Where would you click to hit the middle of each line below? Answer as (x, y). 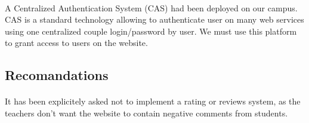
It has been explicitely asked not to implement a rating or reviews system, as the (153, 101)
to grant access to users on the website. (76, 43)
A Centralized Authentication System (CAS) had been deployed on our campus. (151, 7)
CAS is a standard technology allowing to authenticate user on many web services (154, 19)
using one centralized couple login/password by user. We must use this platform (151, 31)
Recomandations (57, 75)
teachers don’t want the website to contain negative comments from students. (146, 113)
